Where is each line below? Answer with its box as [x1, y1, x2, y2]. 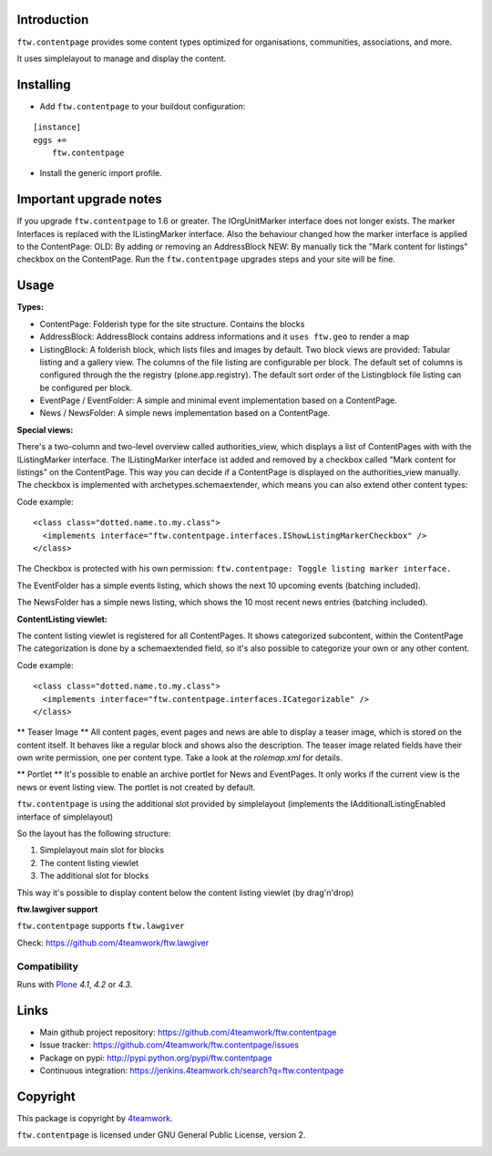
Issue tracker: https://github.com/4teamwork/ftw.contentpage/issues [39, 1039, 300, 1050]
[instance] [33, 122, 82, 132]
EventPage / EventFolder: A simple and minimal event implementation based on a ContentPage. [39, 395, 398, 406]
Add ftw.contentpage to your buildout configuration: [39, 100, 246, 111]
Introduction [16, 12, 89, 27]
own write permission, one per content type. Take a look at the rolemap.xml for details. [16, 752, 343, 763]
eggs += [33, 135, 67, 145]
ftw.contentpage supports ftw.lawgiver [16, 921, 185, 932]
